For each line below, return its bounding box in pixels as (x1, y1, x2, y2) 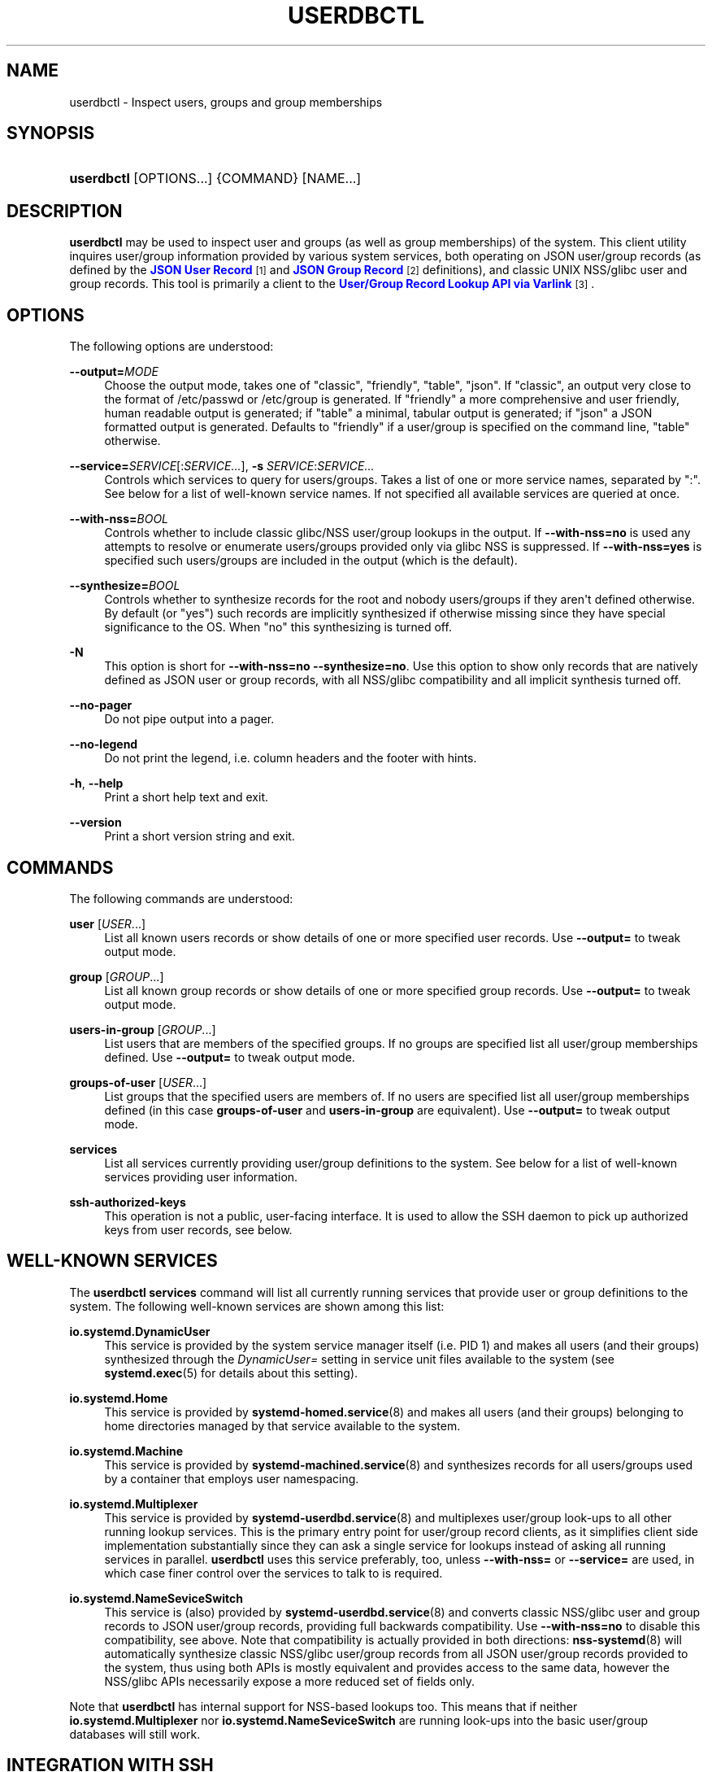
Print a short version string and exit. (104, 829, 295, 844)
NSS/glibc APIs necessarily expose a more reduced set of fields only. (104, 1674, 475, 1688)
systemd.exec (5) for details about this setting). (104, 1365, 358, 1380)
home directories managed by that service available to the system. (104, 1418, 461, 1433)
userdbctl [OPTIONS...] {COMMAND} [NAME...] (69, 170, 362, 187)
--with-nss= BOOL (69, 512, 169, 526)
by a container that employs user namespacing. (104, 1471, 359, 1486)
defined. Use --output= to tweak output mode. (104, 1050, 355, 1064)
